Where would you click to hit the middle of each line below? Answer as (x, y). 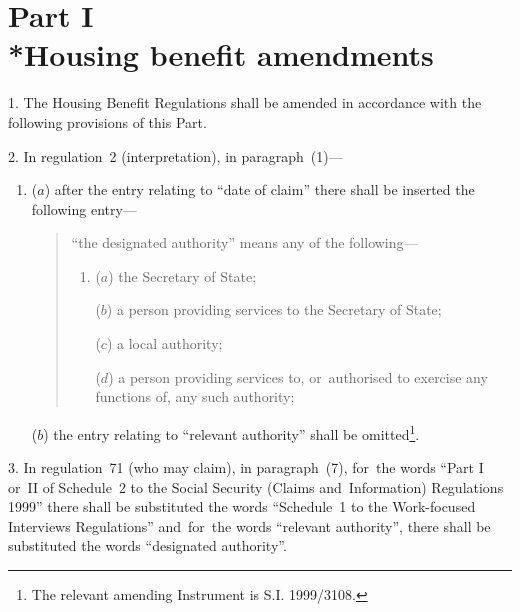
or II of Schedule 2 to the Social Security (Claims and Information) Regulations (256, 486)
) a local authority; (164, 343)
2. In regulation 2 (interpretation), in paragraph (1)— (175, 155)
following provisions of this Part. (107, 121)
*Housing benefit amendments (221, 54)
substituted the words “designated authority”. (147, 545)
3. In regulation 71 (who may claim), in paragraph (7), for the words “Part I (246, 467)
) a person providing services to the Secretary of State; (274, 309)
